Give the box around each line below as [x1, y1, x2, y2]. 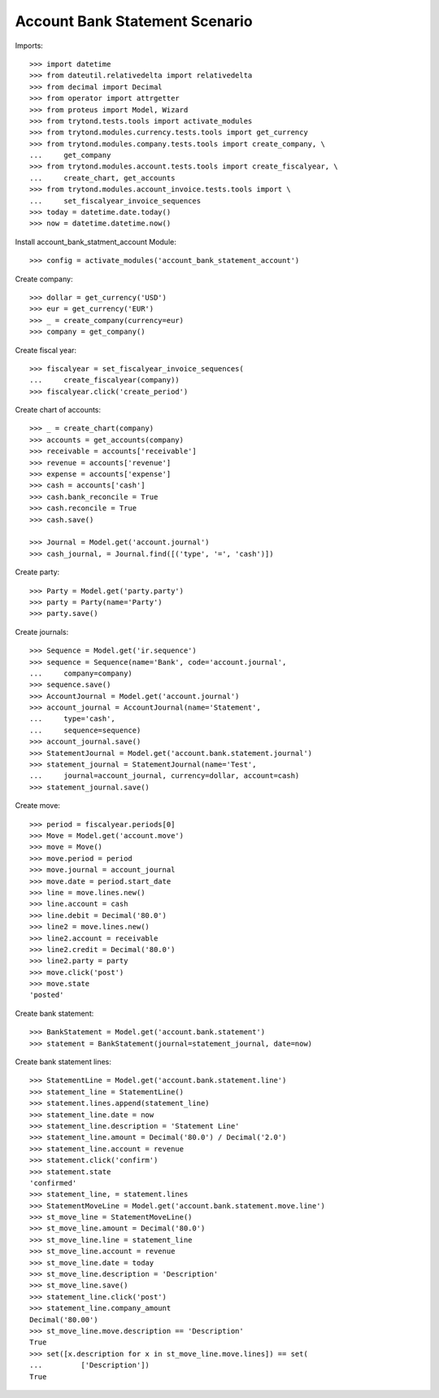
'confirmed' [29, 1178, 77, 1187]
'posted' [29, 990, 64, 1000]
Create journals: [15, 627, 69, 636]
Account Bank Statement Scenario [15, 12, 253, 30]
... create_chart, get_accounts [29, 173, 176, 182]
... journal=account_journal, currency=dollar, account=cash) [29, 771, 300, 780]
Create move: [15, 801, 61, 810]
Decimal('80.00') [29, 1315, 98, 1324]
